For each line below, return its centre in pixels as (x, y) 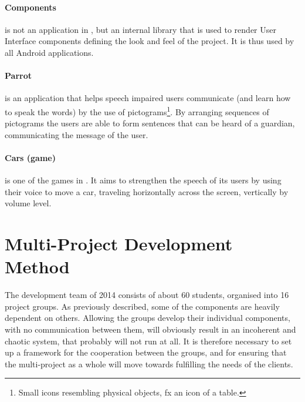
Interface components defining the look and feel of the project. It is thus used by (150, 41)
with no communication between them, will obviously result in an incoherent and (150, 329)
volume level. (28, 203)
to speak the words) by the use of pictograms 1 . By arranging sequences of (137, 110)
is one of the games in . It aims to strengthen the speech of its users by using (143, 180)
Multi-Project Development (119, 244)
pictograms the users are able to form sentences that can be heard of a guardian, (150, 123)
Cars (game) (30, 158)
